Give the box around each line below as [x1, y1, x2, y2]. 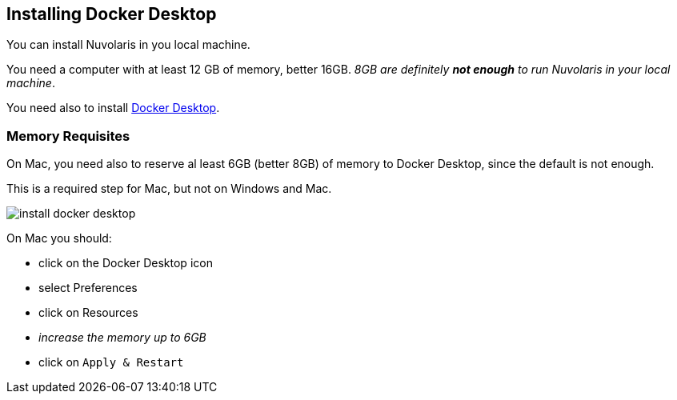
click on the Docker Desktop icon [38, 256, 213, 270]
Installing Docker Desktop [6, 4, 217, 24]
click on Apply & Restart [38, 355, 184, 370]
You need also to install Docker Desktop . [6, 101, 220, 115]
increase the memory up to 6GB [38, 330, 206, 345]
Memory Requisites [6, 127, 130, 144]
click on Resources [38, 306, 138, 320]
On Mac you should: [6, 231, 112, 246]
